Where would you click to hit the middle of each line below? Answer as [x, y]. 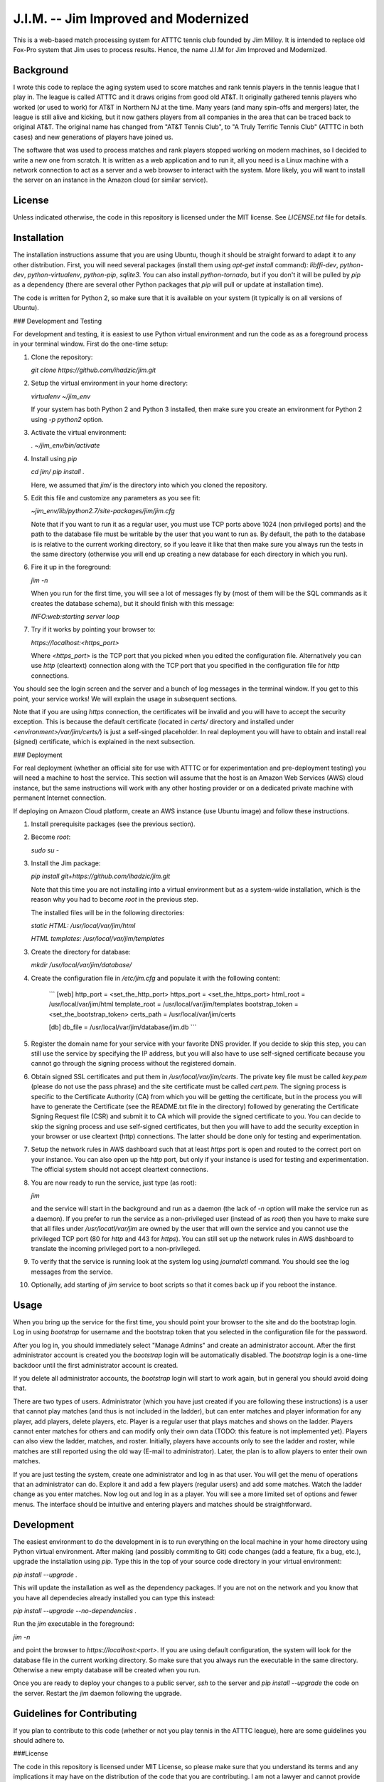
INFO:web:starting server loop [75, 616]
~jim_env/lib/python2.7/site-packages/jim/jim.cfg [103, 511]
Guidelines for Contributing [75, 1713]
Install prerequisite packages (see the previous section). [113, 824]
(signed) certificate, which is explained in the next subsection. [104, 742]
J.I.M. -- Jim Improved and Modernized [131, 19]
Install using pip [54, 458]
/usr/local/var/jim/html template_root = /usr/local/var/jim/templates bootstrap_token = [174, 1004]
